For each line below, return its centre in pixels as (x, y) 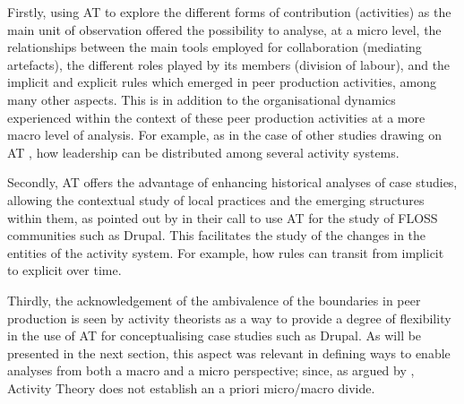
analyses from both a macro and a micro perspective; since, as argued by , (211, 370)
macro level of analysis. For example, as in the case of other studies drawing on (224, 135)
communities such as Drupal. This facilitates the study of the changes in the (217, 235)
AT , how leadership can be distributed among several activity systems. (203, 152)
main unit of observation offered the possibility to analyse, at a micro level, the (224, 29)
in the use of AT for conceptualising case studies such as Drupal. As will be (215, 335)
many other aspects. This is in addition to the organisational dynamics (202, 99)
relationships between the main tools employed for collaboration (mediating (215, 47)
